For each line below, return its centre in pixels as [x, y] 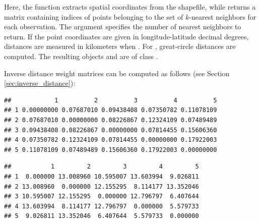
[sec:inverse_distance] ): [40, 83]
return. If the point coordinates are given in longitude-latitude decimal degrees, [126, 36]
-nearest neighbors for [223, 16]
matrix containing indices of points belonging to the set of [94, 16]
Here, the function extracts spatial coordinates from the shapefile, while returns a [130, 7]
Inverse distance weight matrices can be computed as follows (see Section [117, 73]
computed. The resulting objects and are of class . [81, 56]
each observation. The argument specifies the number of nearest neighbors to [123, 26]
